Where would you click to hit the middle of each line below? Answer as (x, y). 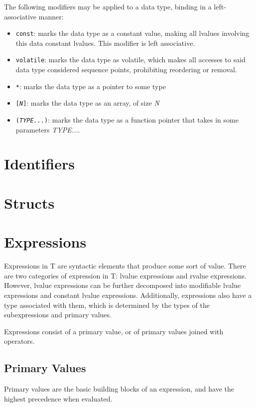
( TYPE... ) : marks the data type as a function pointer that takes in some (127, 120)
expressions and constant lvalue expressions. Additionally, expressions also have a (128, 295)
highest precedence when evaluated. (58, 398)
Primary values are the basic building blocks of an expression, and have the (119, 389)
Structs (29, 203)
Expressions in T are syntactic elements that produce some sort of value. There (125, 266)
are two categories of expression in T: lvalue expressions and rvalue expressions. (125, 275)
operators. (19, 341)
